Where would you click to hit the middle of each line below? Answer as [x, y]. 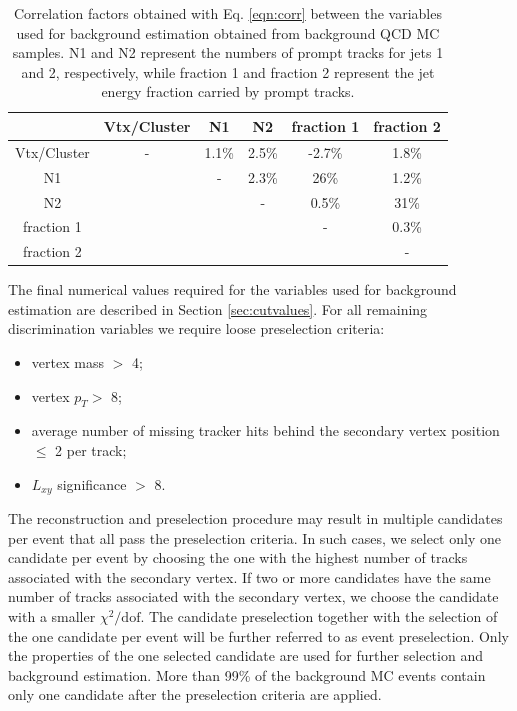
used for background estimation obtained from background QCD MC [228, 32]
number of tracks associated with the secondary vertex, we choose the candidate [253, 596]
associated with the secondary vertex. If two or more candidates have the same [249, 576]
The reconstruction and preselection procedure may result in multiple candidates [255, 518]
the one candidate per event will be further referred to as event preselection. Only [258, 635]
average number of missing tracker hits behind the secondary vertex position [265, 430]
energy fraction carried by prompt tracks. [228, 91]
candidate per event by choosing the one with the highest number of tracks [238, 557]
